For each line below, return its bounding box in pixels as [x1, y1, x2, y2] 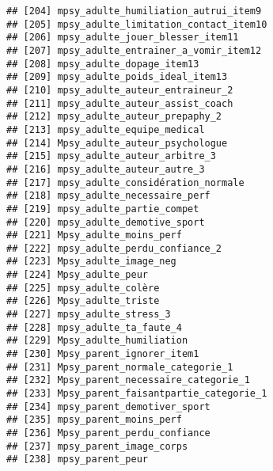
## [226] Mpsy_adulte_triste [6, 295, 160, 307]
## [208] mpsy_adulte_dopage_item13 [6, 58, 199, 70]
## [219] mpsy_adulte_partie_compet [6, 203, 199, 215]
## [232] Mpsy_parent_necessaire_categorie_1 [6, 374, 250, 386]
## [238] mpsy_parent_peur [6, 454, 148, 465]
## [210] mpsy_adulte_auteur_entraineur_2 [6, 84, 233, 96]
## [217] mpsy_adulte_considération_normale [6, 177, 245, 188]
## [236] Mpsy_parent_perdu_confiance [6, 427, 210, 439]
